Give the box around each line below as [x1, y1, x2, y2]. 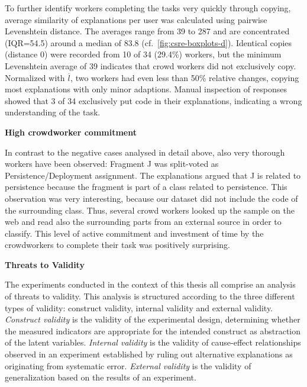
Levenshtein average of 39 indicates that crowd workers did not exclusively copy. [5, 59, 296, 72]
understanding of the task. [5, 106, 101, 118]
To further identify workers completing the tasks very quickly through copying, [5, 2, 291, 14]
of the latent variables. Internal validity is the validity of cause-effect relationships [5, 336, 301, 349]
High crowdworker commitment [5, 125, 137, 138]
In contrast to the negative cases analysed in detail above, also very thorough [5, 146, 285, 158]
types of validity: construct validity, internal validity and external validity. [5, 301, 273, 314]
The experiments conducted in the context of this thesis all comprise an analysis [5, 278, 296, 291]
